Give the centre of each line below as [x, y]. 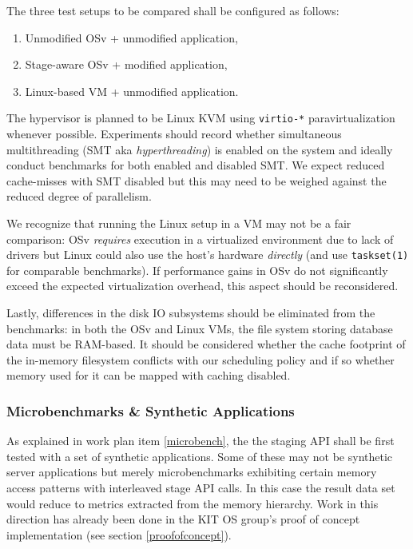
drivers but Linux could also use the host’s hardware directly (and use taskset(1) [208, 255]
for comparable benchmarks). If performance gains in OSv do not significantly [197, 270]
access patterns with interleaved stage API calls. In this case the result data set [201, 487]
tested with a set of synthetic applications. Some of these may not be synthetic [200, 456]
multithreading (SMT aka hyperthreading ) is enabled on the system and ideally [200, 149]
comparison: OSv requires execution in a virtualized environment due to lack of [200, 239]
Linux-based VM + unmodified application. [132, 91]
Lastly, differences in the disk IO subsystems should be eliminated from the [191, 313]
